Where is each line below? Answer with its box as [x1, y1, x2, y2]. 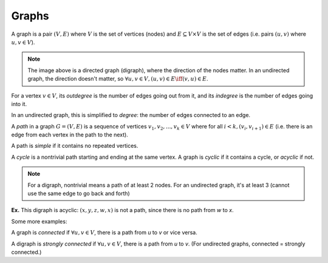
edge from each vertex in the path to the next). [11, 131, 129, 139]
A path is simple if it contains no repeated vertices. [11, 142, 138, 150]
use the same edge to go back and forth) [27, 190, 130, 197]
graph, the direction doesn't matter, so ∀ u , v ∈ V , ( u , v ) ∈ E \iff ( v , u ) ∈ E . [27, 75, 209, 82]
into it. [11, 100, 27, 107]
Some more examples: [11, 218, 67, 225]
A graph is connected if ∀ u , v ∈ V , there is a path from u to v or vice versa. [11, 229, 197, 236]
